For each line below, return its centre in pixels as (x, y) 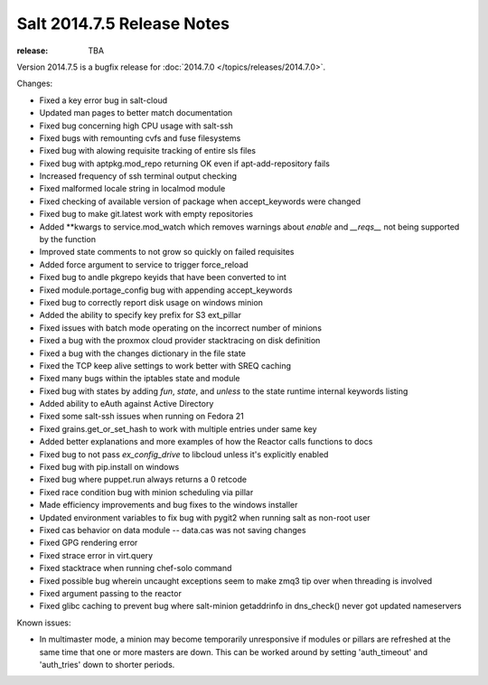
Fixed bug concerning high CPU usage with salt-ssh (136, 126)
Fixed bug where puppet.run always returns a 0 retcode (143, 480)
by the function (68, 239)
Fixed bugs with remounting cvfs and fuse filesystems (140, 138)
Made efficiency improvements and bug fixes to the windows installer (169, 505)
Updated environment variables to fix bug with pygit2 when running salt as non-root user (205, 517)
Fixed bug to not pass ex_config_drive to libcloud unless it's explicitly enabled (184, 454)
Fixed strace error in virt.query (96, 555)
